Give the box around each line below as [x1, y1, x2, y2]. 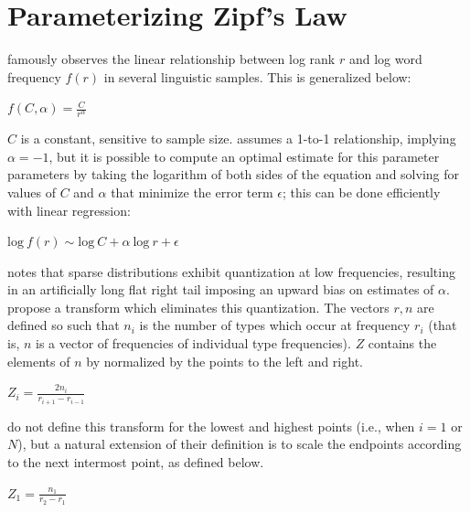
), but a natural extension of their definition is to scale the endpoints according [17, 434, 462, 453]
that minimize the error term [111, 182, 273, 201]
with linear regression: [7, 200, 131, 219]
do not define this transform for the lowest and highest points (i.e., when [7, 416, 415, 435]
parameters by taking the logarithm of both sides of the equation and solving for [7, 165, 460, 184]
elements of [7, 351, 70, 370]
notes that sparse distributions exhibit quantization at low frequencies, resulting [7, 261, 455, 281]
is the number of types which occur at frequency [139, 315, 411, 335]
